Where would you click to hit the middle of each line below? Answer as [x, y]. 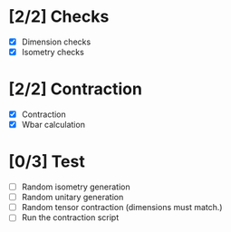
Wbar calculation [53, 125]
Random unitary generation [72, 198]
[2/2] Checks [59, 17]
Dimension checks [56, 42]
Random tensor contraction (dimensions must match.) [122, 208]
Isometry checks [53, 52]
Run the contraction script [70, 217]
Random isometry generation [76, 187]
